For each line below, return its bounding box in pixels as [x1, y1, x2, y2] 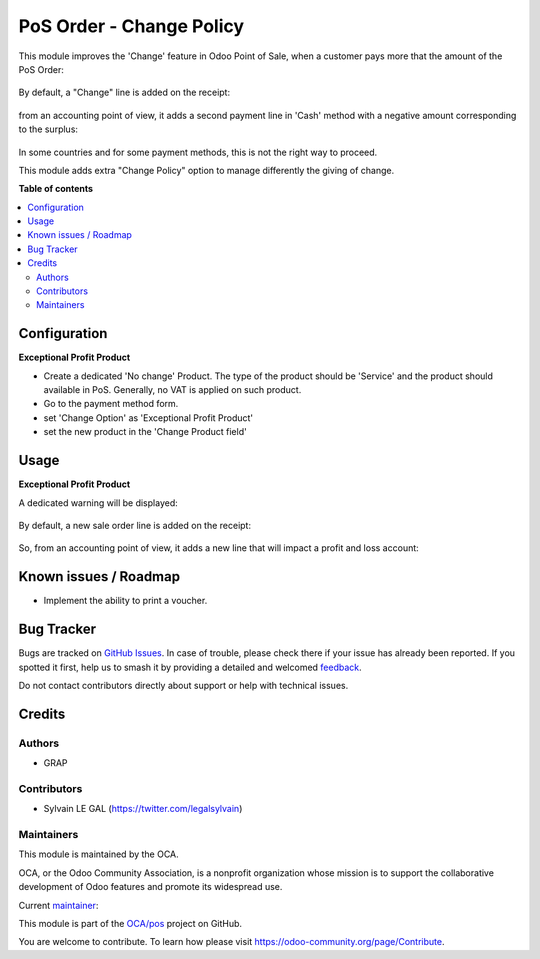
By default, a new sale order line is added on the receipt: [18, 519, 252, 531]
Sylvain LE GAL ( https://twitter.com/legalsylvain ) [43, 803, 243, 815]
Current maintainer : [18, 899, 99, 911]
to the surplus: [18, 123, 79, 135]
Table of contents [18, 183, 94, 195]
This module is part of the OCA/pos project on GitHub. [18, 917, 243, 929]
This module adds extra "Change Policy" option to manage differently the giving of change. [18, 164, 395, 176]
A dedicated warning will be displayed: [18, 496, 179, 509]
